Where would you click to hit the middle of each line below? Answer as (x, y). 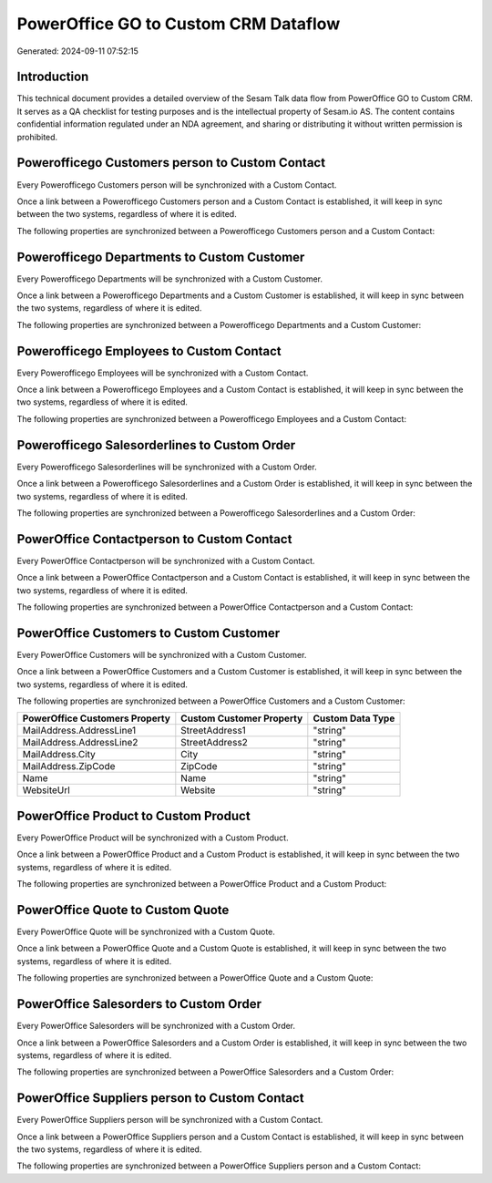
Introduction (53, 77)
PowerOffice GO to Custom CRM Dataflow (179, 24)
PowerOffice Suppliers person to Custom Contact (160, 1098)
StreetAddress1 (213, 731)
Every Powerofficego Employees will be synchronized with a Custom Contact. (163, 373)
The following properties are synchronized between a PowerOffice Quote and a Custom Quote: (195, 978)
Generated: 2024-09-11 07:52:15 (77, 51)
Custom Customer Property (242, 718)
